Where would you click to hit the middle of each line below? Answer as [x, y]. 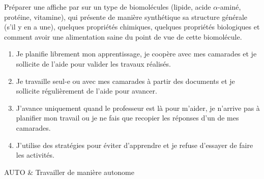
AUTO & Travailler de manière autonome [69, 172]
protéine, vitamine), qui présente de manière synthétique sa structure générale [126, 17]
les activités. [35, 155]
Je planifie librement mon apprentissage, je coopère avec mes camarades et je [136, 54]
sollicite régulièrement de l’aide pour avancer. [86, 91]
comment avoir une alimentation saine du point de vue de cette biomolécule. [123, 36]
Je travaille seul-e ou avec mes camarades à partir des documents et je [125, 81]
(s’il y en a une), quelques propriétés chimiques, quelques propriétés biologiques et [132, 27]
